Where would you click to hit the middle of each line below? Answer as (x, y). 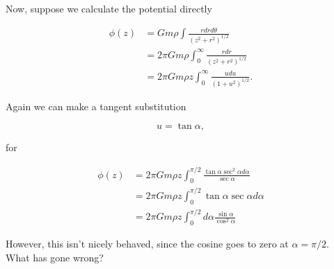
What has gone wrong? (55, 257)
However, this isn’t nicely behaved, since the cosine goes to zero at (147, 243)
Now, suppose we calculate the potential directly (109, 8)
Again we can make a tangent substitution (96, 106)
